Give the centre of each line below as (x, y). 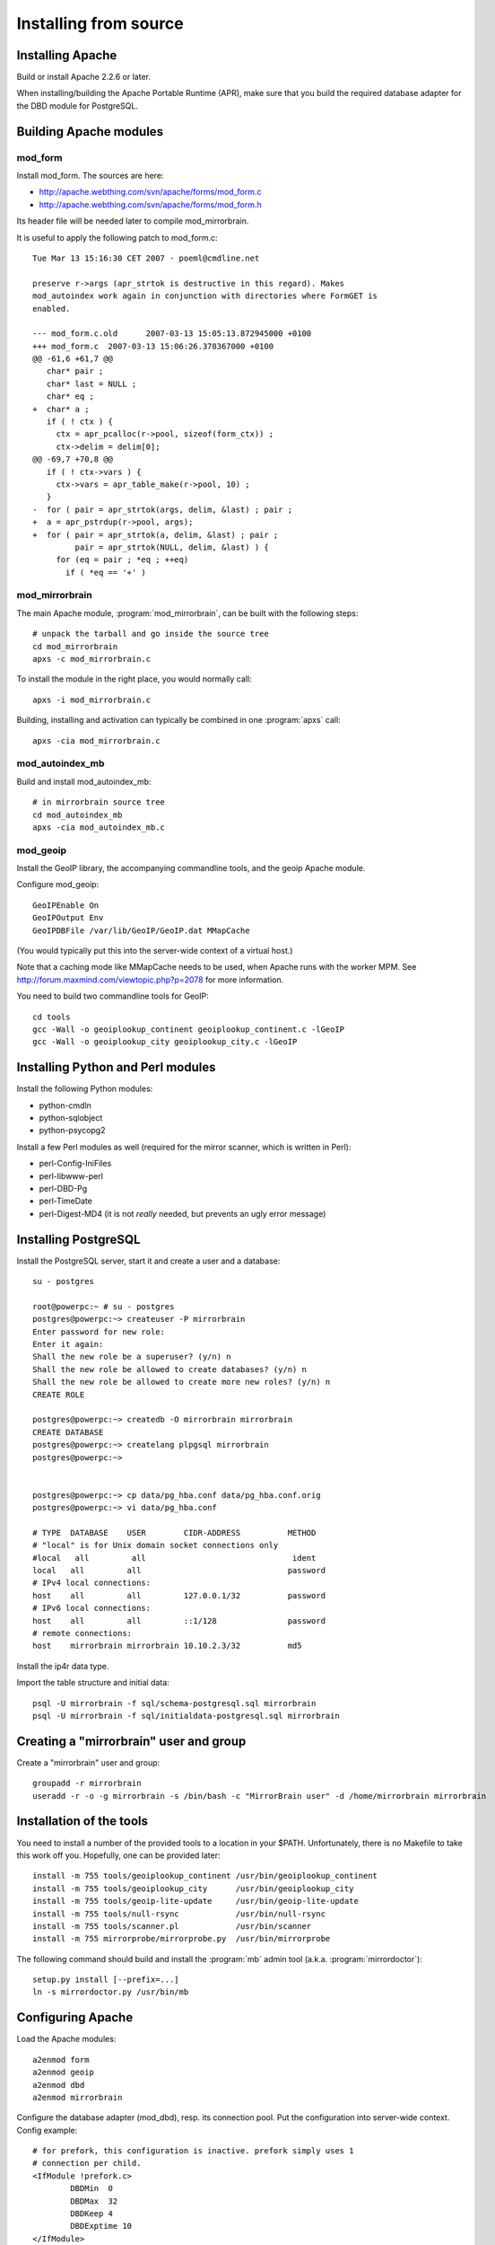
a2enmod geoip (63, 2073)
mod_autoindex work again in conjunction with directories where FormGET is (205, 296)
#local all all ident (174, 1558)
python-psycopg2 (72, 1131)
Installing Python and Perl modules (116, 1067)
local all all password (179, 1571)
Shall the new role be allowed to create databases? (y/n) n (169, 1369)
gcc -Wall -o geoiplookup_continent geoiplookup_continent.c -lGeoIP (189, 1029)
